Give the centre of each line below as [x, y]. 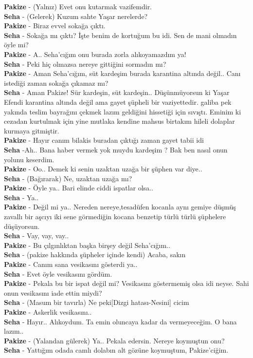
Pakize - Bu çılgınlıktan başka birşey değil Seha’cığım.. [87, 245]
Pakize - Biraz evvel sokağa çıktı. [55, 26]
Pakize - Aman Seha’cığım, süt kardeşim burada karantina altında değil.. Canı [122, 73]
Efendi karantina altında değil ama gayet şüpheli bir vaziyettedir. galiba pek [118, 102]
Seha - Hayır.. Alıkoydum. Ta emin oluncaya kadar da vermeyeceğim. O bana [120, 321]
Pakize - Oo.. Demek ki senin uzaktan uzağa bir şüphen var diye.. [103, 169]
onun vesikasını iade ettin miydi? [53, 292]
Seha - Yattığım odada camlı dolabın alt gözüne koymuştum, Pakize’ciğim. [116, 350]
